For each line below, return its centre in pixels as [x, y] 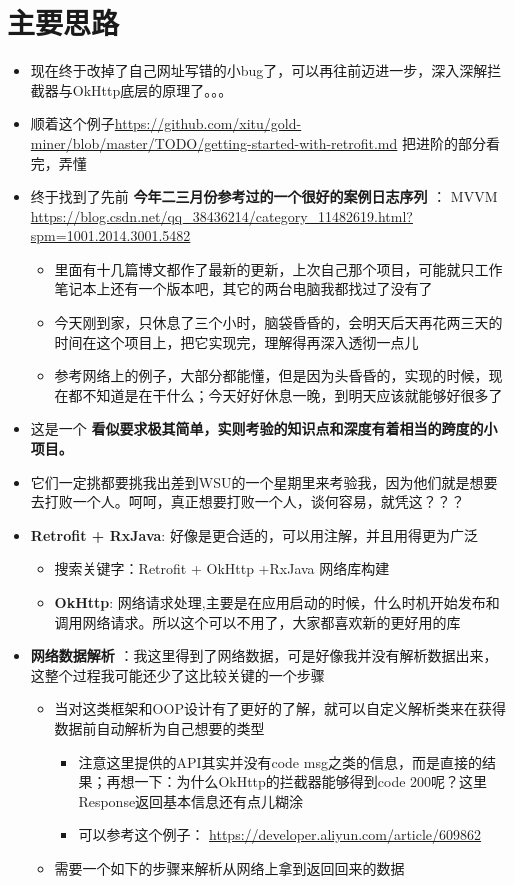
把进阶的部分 [443, 142]
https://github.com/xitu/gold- [208, 123]
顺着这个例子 [72, 123]
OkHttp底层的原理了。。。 [152, 89]
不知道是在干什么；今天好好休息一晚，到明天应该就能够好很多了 [292, 394]
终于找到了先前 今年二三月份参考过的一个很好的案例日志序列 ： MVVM [264, 196]
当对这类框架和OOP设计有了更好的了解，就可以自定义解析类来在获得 [280, 708]
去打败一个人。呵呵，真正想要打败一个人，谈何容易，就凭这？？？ [247, 501]
